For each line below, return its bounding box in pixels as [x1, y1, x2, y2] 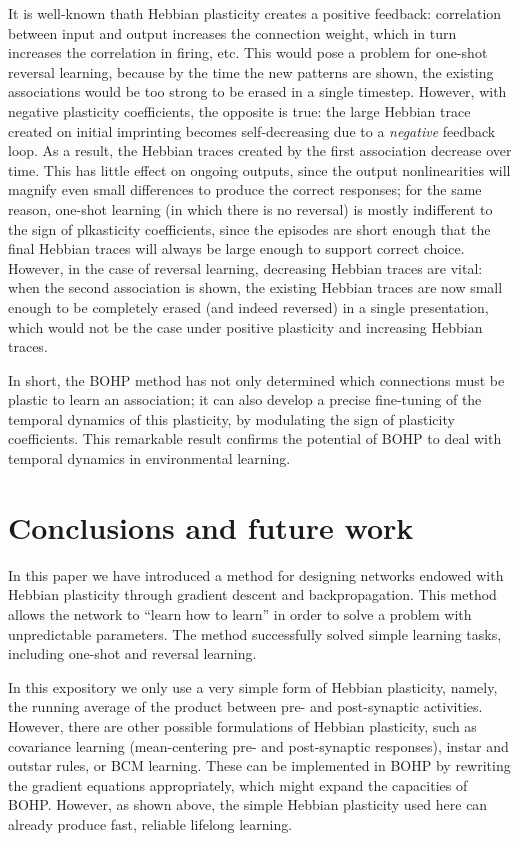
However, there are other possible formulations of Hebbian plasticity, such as [8, 715, 477, 736]
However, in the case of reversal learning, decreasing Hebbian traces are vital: [8, 257, 483, 278]
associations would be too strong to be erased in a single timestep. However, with [8, 81, 507, 102]
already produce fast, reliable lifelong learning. [8, 813, 293, 834]
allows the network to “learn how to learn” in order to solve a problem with [8, 603, 472, 624]
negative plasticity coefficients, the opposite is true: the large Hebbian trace [8, 100, 471, 121]
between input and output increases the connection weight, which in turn [8, 22, 457, 43]
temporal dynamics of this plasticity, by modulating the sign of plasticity [8, 408, 455, 429]
